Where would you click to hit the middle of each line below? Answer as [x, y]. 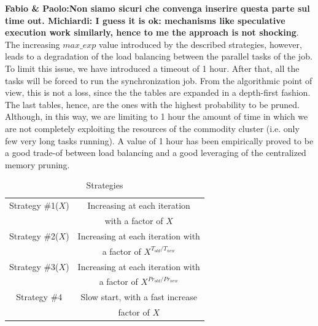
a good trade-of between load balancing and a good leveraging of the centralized [156, 153]
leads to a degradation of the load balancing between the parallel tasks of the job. [159, 56]
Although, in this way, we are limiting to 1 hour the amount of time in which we [157, 116]
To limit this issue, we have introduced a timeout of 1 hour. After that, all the [152, 68]
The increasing [33, 44]
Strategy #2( [34, 235]
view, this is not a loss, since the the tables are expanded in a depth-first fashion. [158, 92]
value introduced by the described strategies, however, [200, 44]
